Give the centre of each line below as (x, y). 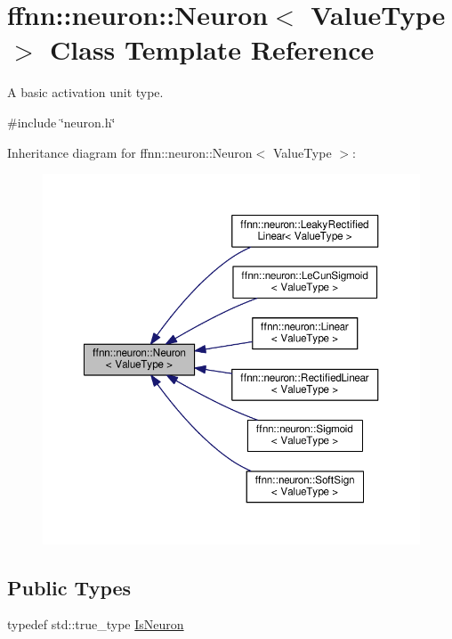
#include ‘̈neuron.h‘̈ (61, 122)
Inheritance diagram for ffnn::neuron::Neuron (130, 152)
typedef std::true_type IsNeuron (96, 624)
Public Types (69, 587)
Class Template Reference (212, 49)
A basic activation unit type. (85, 92)
